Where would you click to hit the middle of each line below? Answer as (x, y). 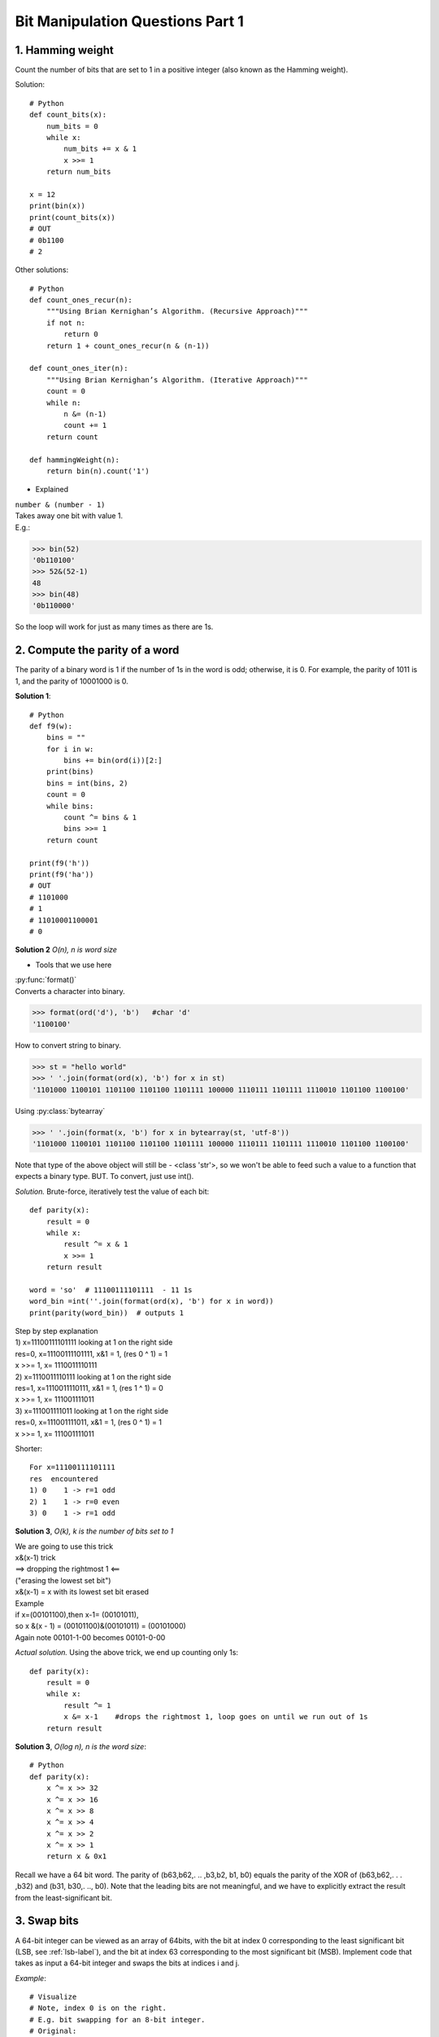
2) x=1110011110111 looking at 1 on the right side (93, 1376)
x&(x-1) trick (35, 1558)
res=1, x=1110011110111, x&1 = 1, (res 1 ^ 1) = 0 (89, 1388)
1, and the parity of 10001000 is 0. (72, 681)
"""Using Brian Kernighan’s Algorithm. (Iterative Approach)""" (177, 380)
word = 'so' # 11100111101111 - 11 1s (111, 1290)
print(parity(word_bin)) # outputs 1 (107, 1313)
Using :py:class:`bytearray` (60, 1111)
